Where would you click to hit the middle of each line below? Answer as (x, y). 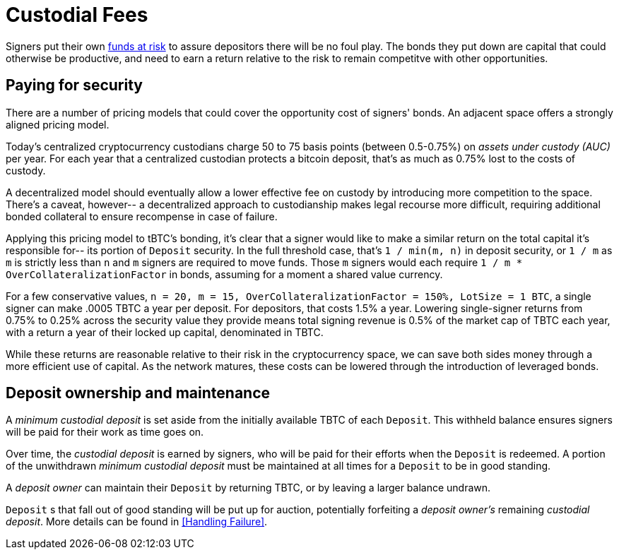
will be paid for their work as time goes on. (105, 432)
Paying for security (74, 85)
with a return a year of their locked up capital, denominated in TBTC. (165, 332)
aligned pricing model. (58, 124)
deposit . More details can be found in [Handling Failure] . (137, 522)
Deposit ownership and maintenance (138, 393)
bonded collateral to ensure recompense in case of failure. (142, 216)
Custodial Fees (77, 15)
